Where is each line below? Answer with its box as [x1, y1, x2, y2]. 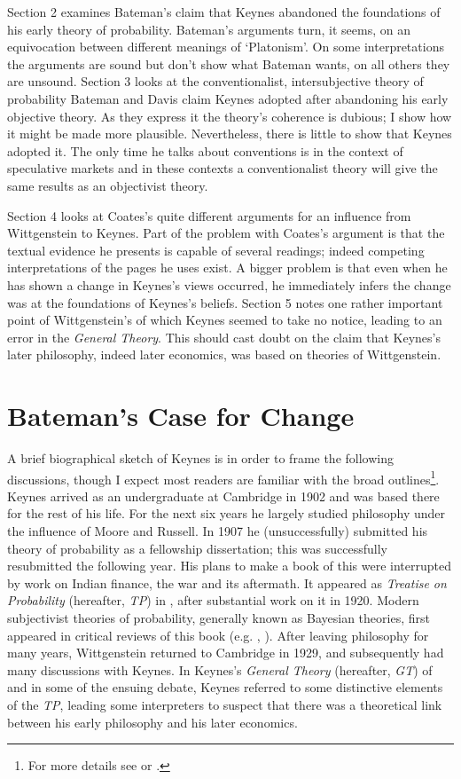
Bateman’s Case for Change [7, 397, 355, 434]
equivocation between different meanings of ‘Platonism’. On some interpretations [7, 37, 444, 56]
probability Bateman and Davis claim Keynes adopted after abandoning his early [7, 89, 449, 107]
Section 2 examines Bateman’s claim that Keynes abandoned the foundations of [7, 3, 441, 20]
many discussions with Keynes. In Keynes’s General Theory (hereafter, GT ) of [7, 660, 433, 679]
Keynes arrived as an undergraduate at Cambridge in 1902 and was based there [7, 486, 440, 505]
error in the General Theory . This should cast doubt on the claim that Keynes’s [7, 327, 441, 346]
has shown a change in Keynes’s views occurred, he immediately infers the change [7, 275, 451, 294]
